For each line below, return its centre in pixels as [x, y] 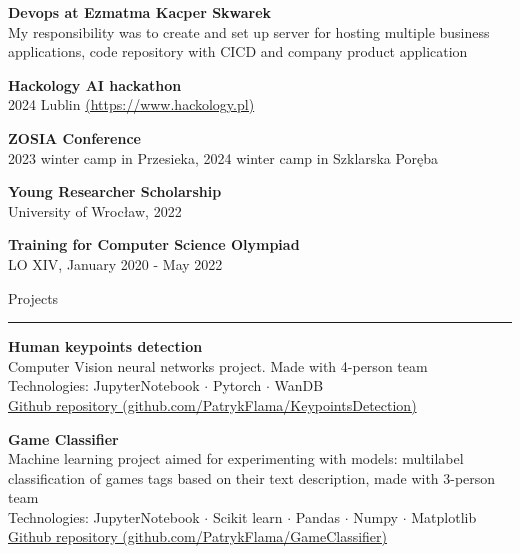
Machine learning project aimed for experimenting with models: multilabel [236, 458]
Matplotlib [444, 516]
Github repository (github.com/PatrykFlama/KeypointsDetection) [212, 404]
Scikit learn [247, 516]
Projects [33, 297]
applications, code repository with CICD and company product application [238, 51]
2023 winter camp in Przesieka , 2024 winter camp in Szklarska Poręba [223, 157]
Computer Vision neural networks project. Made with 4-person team [218, 365]
